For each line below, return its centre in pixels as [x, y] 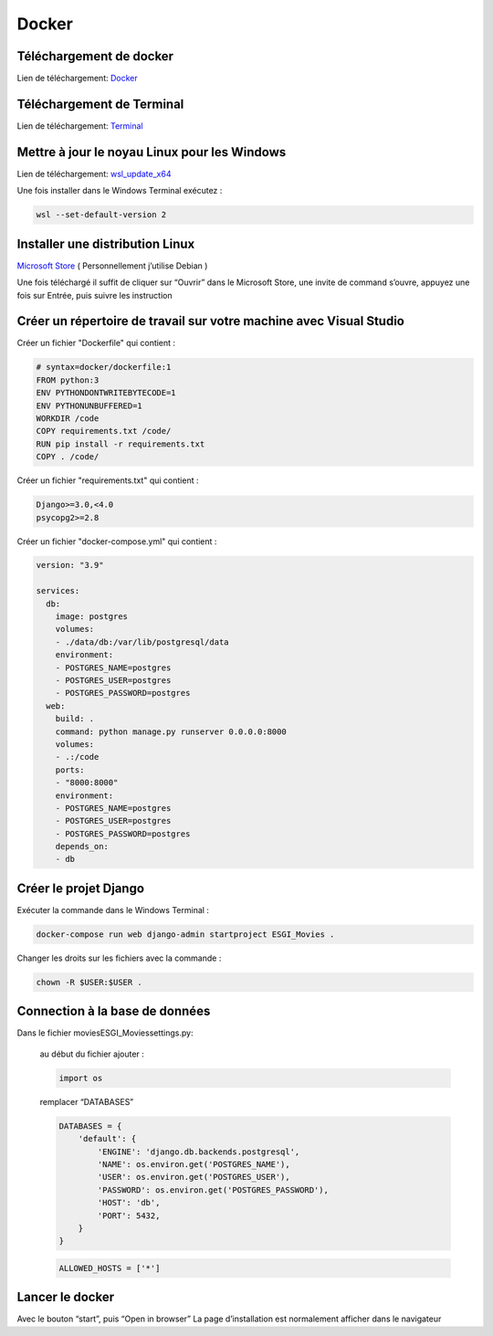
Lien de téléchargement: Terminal [80, 126]
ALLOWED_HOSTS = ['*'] [110, 1268]
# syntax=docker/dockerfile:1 [104, 367]
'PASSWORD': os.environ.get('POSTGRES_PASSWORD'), [213, 1190]
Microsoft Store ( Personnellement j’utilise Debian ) [112, 266]
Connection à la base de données [114, 1011]
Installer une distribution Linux [106, 243]
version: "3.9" [70, 565]
